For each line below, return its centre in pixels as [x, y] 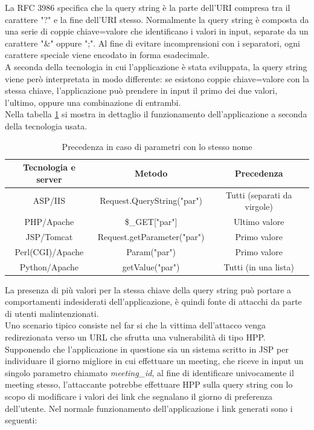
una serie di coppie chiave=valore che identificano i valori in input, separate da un [157, 31]
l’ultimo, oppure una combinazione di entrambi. [93, 102]
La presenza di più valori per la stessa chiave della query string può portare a [148, 289]
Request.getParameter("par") [151, 236]
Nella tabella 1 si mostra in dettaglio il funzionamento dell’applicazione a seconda [156, 114]
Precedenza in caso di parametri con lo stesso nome [157, 146]
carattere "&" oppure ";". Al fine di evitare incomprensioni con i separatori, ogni [152, 43]
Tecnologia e [49, 167]
